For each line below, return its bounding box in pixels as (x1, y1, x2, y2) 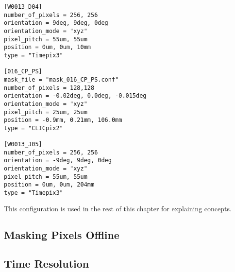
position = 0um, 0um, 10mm (4, 44, 91, 51)
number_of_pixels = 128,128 (4, 84, 95, 91)
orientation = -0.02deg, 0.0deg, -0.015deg (4, 92, 147, 100)
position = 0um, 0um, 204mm (4, 181, 95, 188)
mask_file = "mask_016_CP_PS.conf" (4, 76, 119, 83)
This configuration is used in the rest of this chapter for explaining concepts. (4, 203, 232, 213)
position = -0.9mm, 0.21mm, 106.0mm (4, 117, 122, 124)
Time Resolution (4, 255, 89, 271)
